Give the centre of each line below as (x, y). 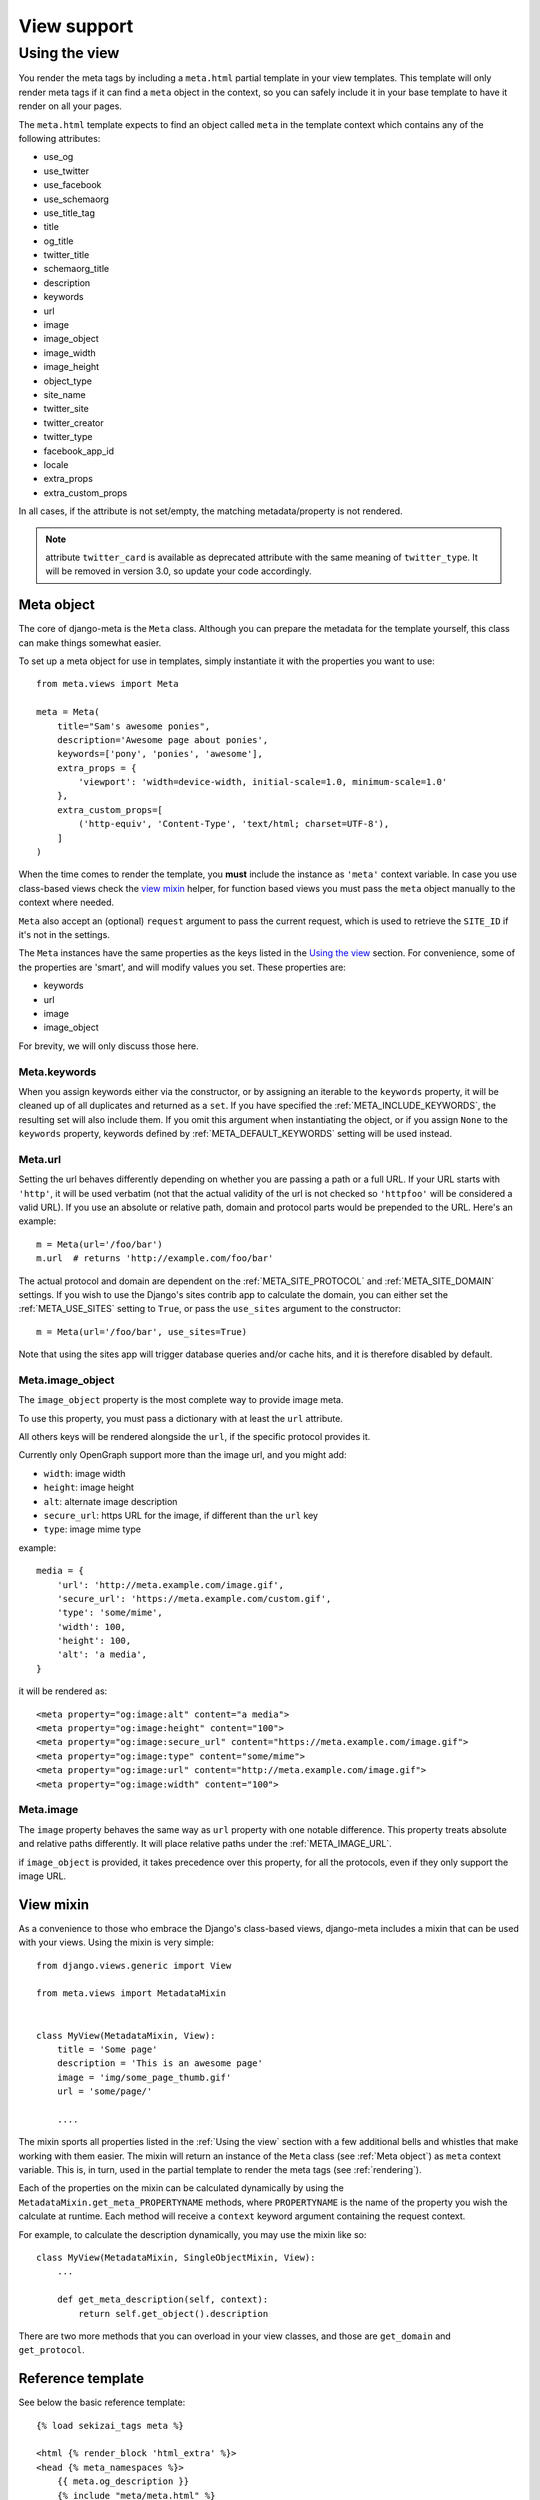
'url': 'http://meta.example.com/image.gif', (170, 1584)
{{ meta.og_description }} (123, 2481)
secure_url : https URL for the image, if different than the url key (181, 1515)
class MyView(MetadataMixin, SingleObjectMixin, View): (176, 2258)
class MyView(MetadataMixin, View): (126, 2035)
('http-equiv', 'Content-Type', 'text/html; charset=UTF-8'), (234, 824)
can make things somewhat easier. (90, 642)
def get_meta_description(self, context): (162, 2299)
